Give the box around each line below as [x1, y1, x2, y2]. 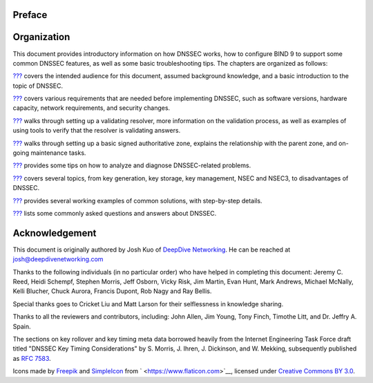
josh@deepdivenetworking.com [12, 255, 104, 263]
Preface [12, 9, 48, 21]
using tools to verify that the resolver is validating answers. [12, 127, 181, 135]
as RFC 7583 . [12, 354, 51, 362]
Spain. [12, 322, 31, 330]
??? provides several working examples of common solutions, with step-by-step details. [12, 196, 262, 205]
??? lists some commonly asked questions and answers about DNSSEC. [12, 209, 217, 217]
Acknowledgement [12, 227, 97, 239]
